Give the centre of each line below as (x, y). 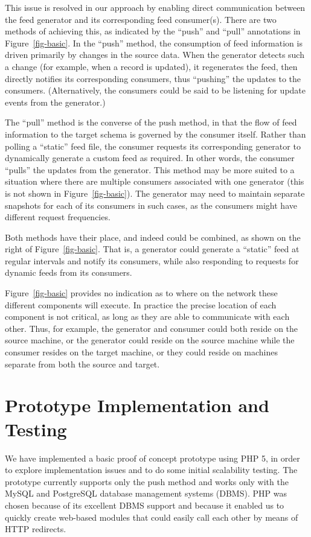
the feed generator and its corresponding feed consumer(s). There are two (141, 19)
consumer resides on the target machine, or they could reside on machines (142, 352)
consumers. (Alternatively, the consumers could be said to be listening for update (155, 90)
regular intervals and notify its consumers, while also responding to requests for (152, 260)
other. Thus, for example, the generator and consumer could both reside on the (152, 328)
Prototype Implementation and (137, 405)
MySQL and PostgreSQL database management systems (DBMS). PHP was (146, 493)
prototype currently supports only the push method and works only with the (147, 481)
